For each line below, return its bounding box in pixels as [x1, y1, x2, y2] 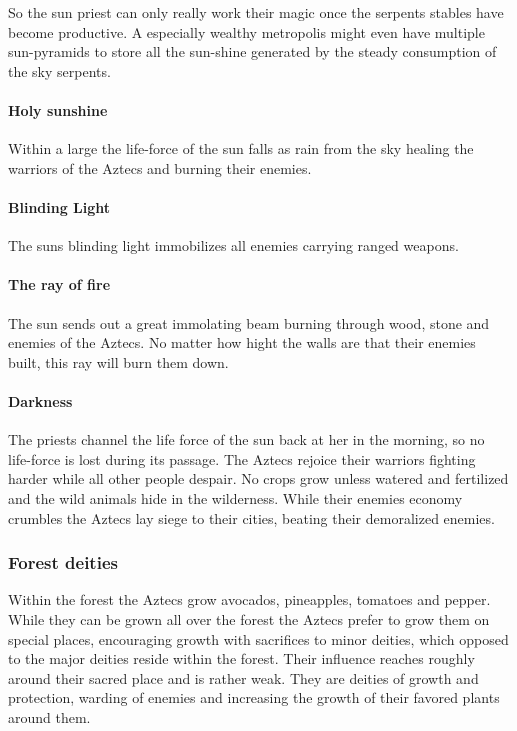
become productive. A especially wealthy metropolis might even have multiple [8, 21, 485, 42]
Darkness [8, 390, 73, 411]
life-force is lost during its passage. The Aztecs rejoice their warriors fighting [8, 448, 476, 469]
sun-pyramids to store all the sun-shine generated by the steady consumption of [8, 41, 497, 62]
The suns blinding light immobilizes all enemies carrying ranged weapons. [8, 235, 459, 256]
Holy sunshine [8, 99, 108, 120]
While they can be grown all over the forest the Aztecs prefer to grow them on [8, 608, 490, 629]
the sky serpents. [8, 60, 111, 81]
